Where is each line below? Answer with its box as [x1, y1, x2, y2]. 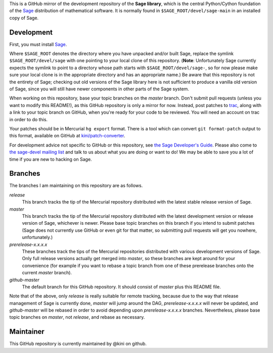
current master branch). [22, 270, 72, 276]
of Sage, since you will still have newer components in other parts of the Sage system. [9, 86, 190, 92]
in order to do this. [9, 116, 48, 122]
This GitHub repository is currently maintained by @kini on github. [9, 341, 147, 347]
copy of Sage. [9, 15, 39, 21]
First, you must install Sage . [9, 41, 67, 47]
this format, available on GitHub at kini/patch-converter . [9, 133, 125, 139]
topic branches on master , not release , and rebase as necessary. [9, 314, 145, 320]
